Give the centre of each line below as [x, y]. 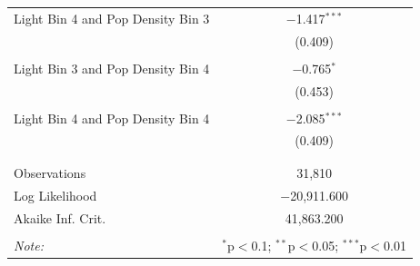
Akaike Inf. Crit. [60, 217]
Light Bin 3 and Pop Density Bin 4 [112, 68]
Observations [50, 172]
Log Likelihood [55, 195]
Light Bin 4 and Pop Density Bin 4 [112, 118]
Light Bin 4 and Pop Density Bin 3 [112, 18]
